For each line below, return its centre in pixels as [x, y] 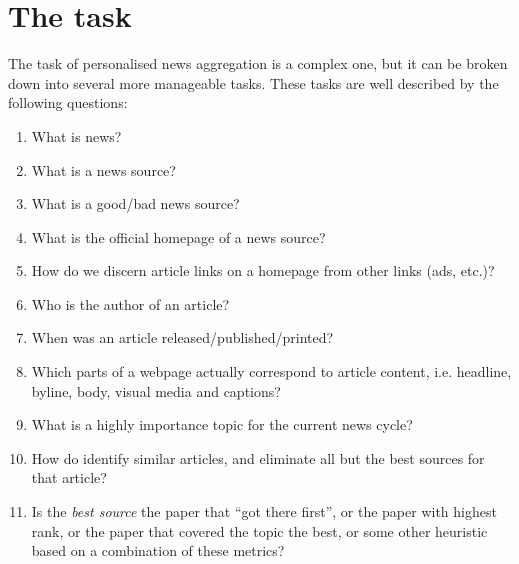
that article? [69, 477]
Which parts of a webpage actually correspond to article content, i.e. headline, [271, 371]
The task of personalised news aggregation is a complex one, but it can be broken [258, 63]
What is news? [76, 135]
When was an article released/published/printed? [182, 337]
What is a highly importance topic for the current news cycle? [222, 424]
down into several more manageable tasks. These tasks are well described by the [253, 82]
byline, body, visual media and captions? [156, 390]
